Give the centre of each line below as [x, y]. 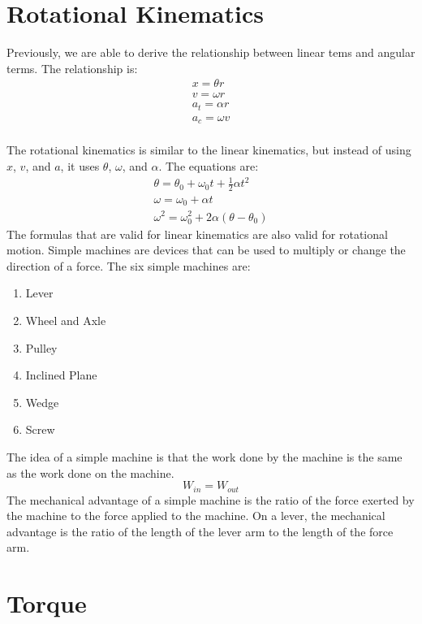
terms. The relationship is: [72, 68]
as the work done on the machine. [90, 472]
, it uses [80, 165]
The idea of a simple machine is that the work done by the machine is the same [205, 457]
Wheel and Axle [66, 321]
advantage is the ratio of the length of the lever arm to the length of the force [200, 531]
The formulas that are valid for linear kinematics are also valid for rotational [197, 234]
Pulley [41, 347]
